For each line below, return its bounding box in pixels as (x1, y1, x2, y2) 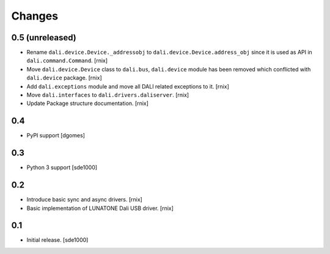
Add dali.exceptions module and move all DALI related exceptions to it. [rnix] (26, 82, 229, 90)
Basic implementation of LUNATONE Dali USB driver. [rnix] (26, 205, 174, 212)
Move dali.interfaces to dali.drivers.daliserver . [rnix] (26, 92, 189, 99)
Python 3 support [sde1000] (26, 164, 98, 171)
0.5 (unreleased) (11, 32, 76, 43)
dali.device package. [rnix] (26, 74, 102, 82)
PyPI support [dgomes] (26, 132, 86, 139)
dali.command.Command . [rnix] (26, 57, 108, 64)
